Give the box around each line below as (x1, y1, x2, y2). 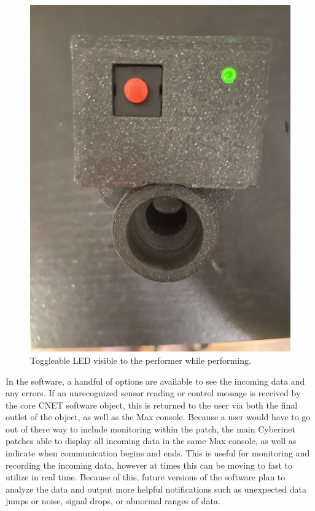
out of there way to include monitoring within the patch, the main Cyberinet (6, 422, 295, 435)
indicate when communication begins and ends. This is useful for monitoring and (6, 447, 310, 459)
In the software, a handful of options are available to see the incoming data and (6, 374, 305, 387)
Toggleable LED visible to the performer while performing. (30, 353, 251, 366)
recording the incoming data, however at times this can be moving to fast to (6, 458, 292, 471)
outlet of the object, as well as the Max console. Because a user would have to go (6, 410, 311, 423)
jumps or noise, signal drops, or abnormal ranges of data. (6, 494, 220, 507)
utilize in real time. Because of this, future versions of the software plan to (6, 471, 286, 483)
